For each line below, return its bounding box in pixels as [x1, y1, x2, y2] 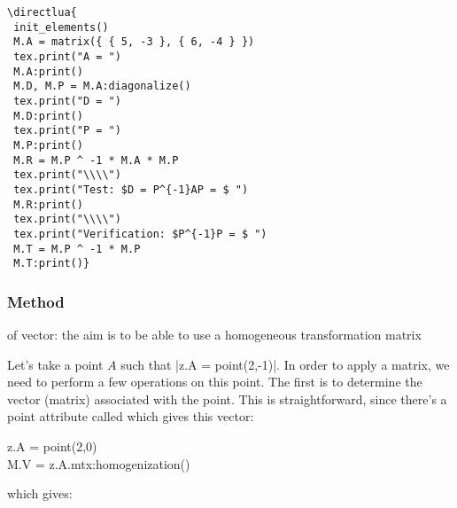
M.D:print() [13, 109, 83, 122]
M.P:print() [13, 138, 83, 152]
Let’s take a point [7, 355, 104, 373]
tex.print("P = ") [13, 124, 121, 137]
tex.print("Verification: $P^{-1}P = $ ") [13, 227, 267, 240]
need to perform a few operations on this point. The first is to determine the [7, 372, 422, 391]
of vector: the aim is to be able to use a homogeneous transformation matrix [7, 325, 422, 344]
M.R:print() [13, 198, 83, 211]
